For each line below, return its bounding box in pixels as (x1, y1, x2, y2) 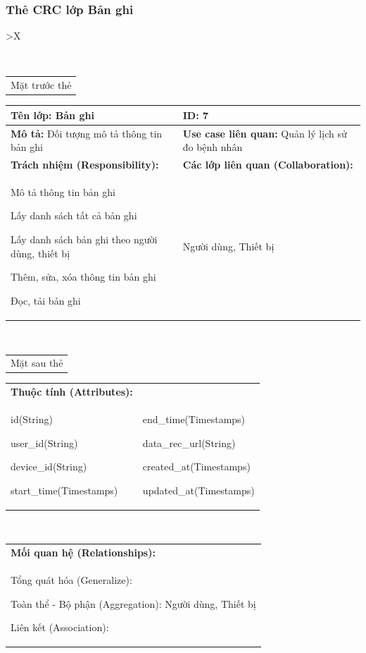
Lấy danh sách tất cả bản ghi (11, 208, 137, 223)
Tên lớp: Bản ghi (11, 107, 94, 122)
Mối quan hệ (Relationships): (11, 545, 156, 560)
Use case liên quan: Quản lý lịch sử (182, 126, 347, 140)
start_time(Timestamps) (11, 482, 118, 497)
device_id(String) (11, 459, 87, 474)
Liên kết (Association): (11, 620, 109, 635)
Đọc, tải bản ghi (11, 293, 81, 307)
